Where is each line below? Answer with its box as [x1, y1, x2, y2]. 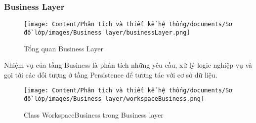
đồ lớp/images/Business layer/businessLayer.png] [24, 29, 190, 36]
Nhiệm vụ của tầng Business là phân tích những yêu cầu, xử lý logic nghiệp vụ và [4, 60, 253, 70]
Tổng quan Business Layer [24, 43, 103, 53]
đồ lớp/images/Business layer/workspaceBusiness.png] [24, 95, 205, 102]
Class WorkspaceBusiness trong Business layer [24, 109, 164, 120]
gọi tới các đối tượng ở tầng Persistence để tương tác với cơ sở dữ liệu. [4, 69, 217, 80]
